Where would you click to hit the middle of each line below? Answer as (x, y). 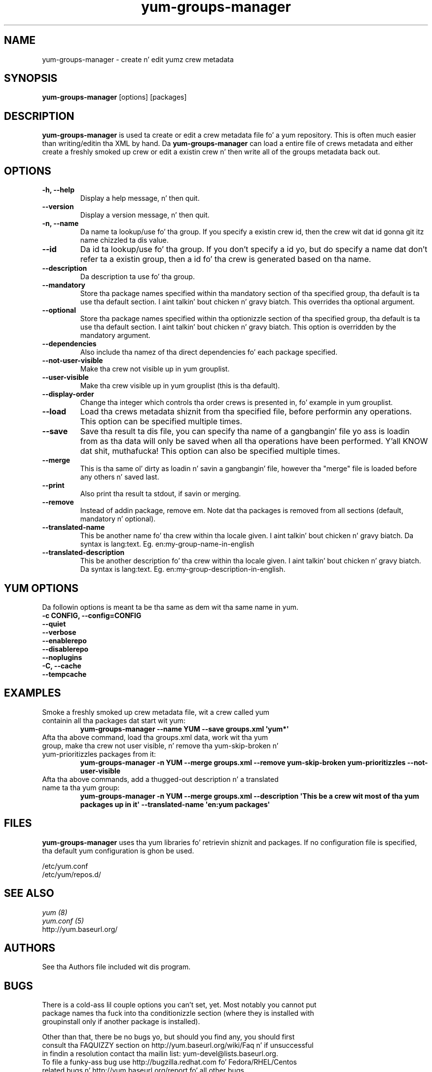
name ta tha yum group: (81, 787)
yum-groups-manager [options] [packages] (114, 97)
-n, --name (60, 223)
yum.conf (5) (63, 921)
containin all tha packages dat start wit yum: (114, 720)
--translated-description (83, 553)
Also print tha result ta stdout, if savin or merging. (161, 494)
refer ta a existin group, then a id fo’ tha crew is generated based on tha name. (226, 259)
